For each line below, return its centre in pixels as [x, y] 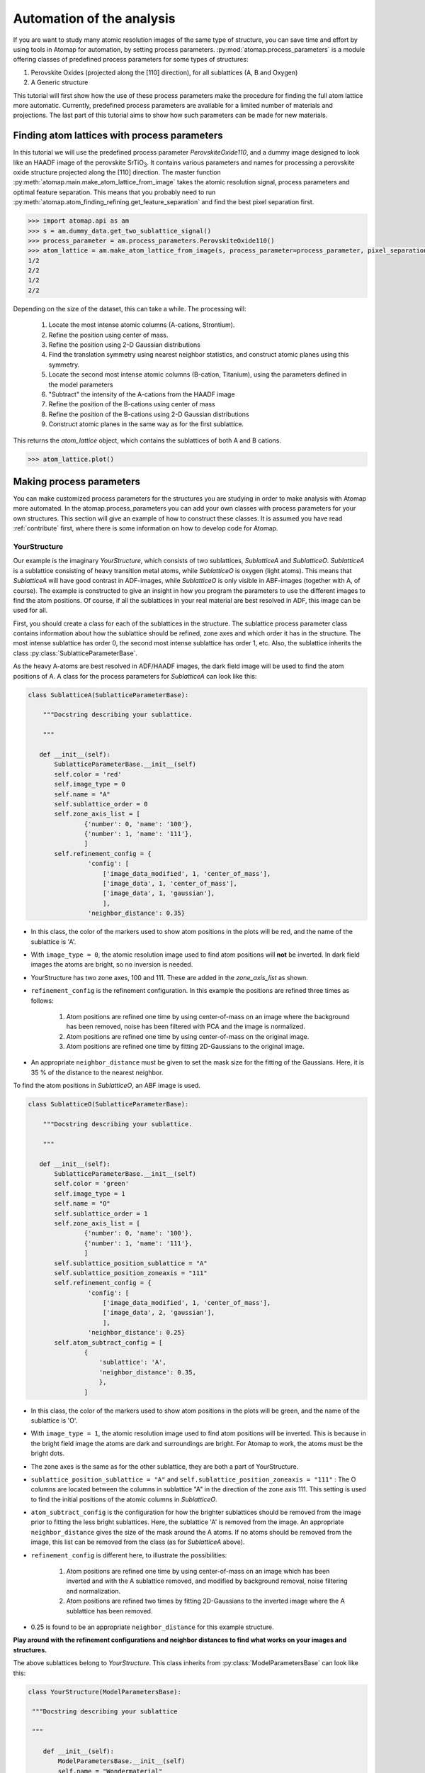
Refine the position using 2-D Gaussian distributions [125, 345]
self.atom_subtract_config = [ [108, 1343]
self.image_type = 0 [90, 784]
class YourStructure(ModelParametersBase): [105, 1692]
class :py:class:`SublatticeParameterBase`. [75, 653]
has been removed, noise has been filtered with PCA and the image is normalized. [186, 1027]
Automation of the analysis [95, 18]
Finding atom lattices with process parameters [118, 136]
